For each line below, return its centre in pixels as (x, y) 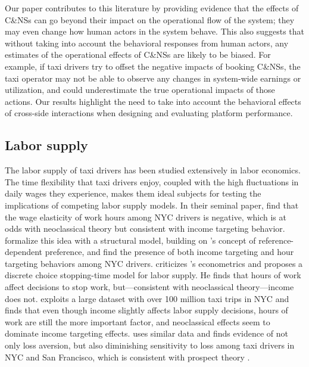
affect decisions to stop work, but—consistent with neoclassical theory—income (149, 287)
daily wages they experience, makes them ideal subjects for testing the (133, 193)
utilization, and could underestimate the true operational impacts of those (140, 90)
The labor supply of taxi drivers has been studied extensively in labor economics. (153, 170)
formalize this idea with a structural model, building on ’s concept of (130, 240)
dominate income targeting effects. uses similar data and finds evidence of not (147, 333)
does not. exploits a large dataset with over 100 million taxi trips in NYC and (147, 298)
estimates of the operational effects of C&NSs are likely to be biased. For (138, 55)
